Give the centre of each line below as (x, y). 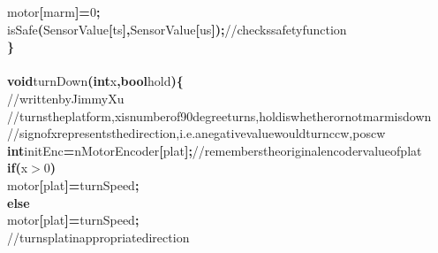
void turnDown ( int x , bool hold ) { (95, 81)
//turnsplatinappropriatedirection (98, 237)
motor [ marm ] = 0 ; (54, 11)
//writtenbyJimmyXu (66, 98)
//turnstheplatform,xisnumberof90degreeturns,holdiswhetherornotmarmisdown (219, 115)
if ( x (18, 168)
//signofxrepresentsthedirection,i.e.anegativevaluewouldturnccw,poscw (196, 133)
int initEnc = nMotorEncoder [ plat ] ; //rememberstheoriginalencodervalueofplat (215, 150)
